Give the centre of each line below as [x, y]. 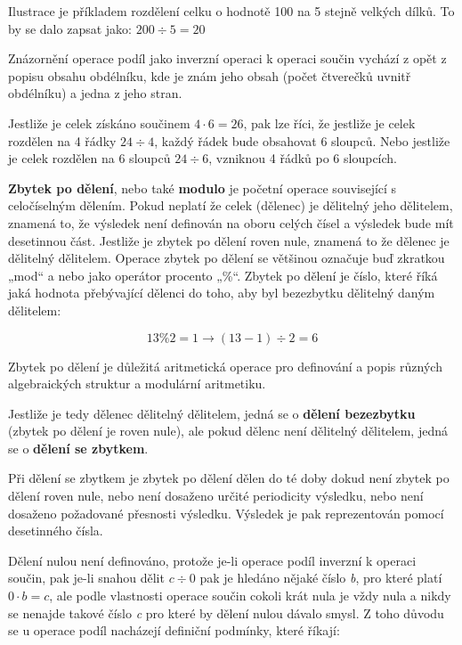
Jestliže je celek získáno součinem [99, 122]
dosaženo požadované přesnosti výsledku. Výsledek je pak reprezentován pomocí [226, 513]
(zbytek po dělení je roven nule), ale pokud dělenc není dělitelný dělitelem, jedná [228, 431]
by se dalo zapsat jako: [70, 28]
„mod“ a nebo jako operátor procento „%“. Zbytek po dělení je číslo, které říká [223, 275]
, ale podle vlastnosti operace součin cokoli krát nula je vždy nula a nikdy [250, 596]
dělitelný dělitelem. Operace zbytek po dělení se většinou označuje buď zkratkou [227, 258]
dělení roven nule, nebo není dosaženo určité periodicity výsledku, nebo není [216, 496]
